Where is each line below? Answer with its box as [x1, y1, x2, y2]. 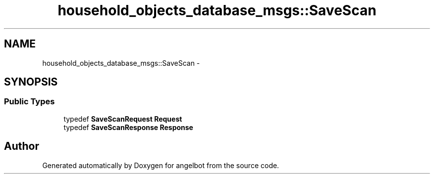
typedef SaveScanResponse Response [63, 123, 193, 132]
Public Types [4, 96, 55, 107]
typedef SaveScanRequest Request [63, 114, 182, 123]
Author [4, 140, 39, 153]
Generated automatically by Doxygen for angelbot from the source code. [42, 161, 279, 170]
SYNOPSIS [4, 76, 58, 89]
